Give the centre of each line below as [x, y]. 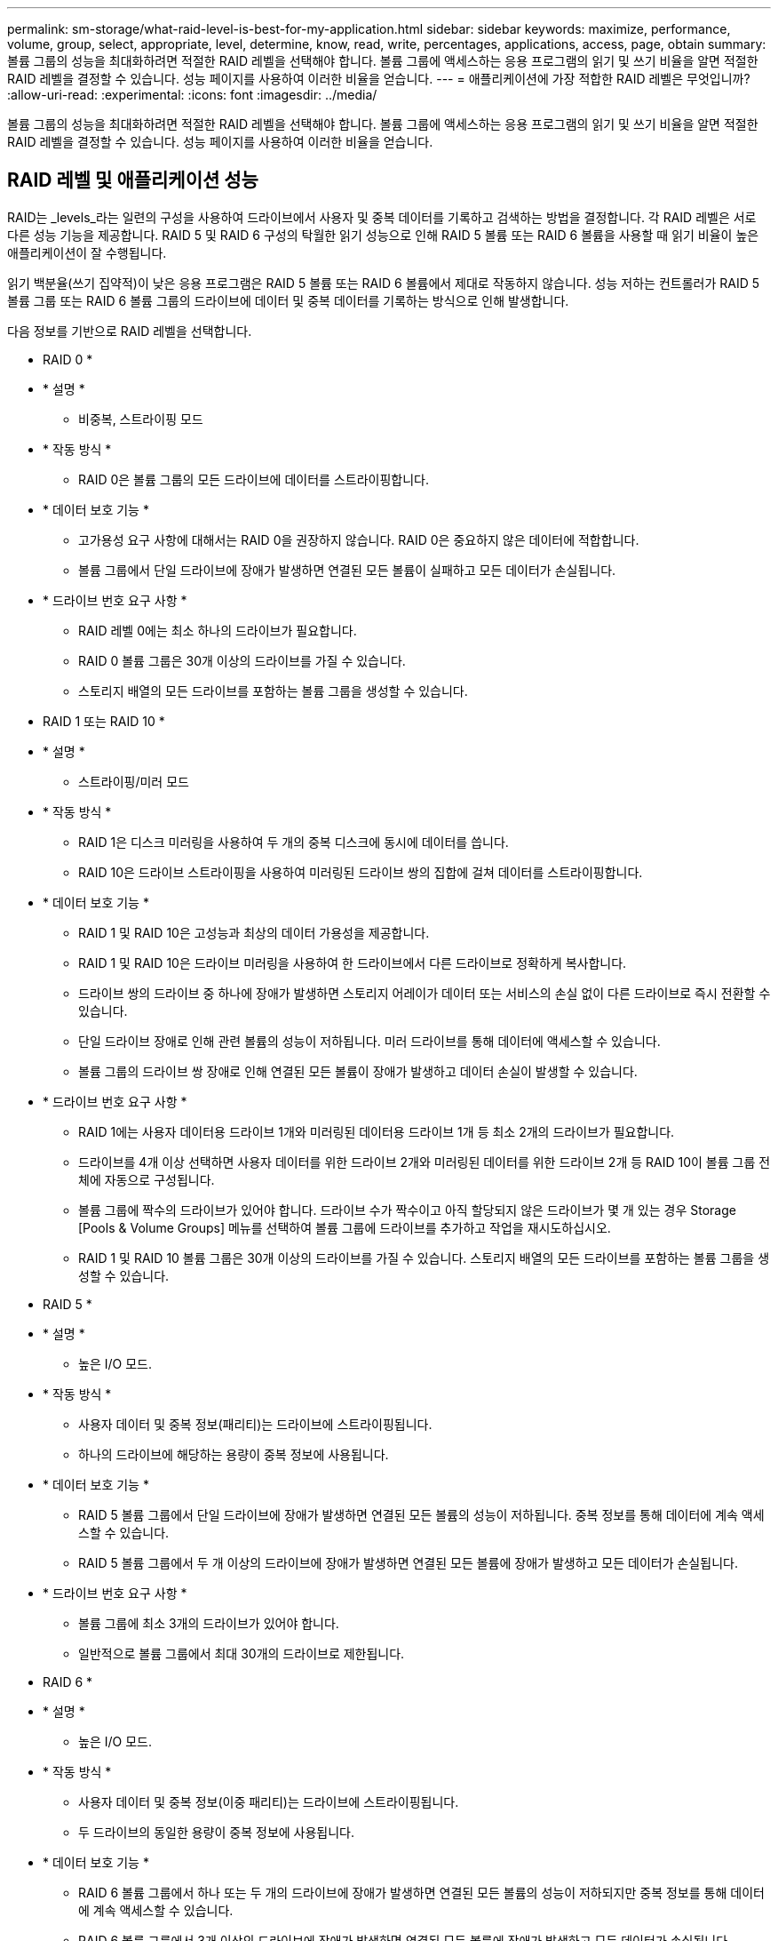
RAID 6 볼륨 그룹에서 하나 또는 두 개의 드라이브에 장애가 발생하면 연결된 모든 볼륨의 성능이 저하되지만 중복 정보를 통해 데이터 [421, 1892]
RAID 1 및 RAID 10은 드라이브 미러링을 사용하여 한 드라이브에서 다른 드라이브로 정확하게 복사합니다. [353, 963]
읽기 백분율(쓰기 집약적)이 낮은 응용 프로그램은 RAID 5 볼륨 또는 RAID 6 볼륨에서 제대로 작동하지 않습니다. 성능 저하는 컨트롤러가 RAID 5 [384, 283]
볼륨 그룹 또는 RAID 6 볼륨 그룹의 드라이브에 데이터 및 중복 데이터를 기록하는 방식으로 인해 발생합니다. [288, 300]
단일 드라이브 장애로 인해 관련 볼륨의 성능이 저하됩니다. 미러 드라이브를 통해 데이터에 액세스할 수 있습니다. [369, 1041]
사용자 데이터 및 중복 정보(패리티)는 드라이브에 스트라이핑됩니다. [255, 1424]
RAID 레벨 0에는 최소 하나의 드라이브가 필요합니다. [218, 630]
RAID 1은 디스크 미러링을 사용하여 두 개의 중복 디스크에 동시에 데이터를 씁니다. [294, 842]
